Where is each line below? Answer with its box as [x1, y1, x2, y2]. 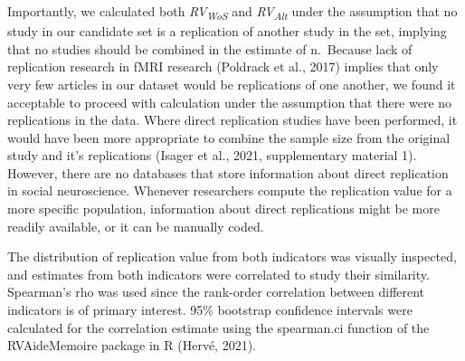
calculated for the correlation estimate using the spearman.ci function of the [7, 318, 430, 337]
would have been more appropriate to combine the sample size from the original [7, 128, 451, 147]
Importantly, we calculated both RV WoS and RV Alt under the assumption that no [7, 2, 458, 23]
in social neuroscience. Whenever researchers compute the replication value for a [7, 181, 452, 200]
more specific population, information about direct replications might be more [7, 199, 440, 218]
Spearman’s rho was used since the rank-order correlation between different [7, 282, 425, 301]
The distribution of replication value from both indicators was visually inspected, [7, 247, 457, 266]
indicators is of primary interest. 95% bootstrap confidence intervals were [7, 300, 413, 319]
